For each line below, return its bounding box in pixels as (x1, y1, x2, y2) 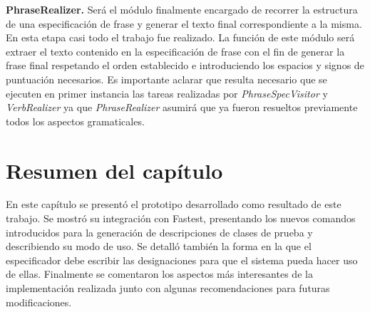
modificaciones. (6, 294, 72, 309)
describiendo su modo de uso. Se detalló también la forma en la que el (6, 239, 312, 254)
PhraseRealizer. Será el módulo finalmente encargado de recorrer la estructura (6, 2, 358, 16)
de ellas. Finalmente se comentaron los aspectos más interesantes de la (6, 266, 313, 281)
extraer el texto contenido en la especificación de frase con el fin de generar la (6, 43, 345, 58)
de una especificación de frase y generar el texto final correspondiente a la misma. (6, 16, 362, 31)
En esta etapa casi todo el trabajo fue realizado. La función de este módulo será (6, 30, 355, 45)
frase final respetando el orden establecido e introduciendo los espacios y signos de (6, 58, 364, 73)
